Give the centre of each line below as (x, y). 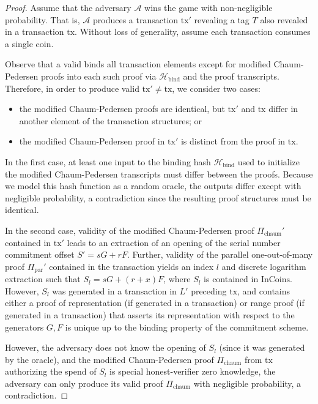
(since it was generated (262, 347)
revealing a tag (222, 19)
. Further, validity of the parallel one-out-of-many (220, 254)
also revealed (284, 19)
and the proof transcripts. (231, 76)
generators (24, 327)
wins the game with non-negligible (209, 7)
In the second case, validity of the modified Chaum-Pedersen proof (130, 230)
